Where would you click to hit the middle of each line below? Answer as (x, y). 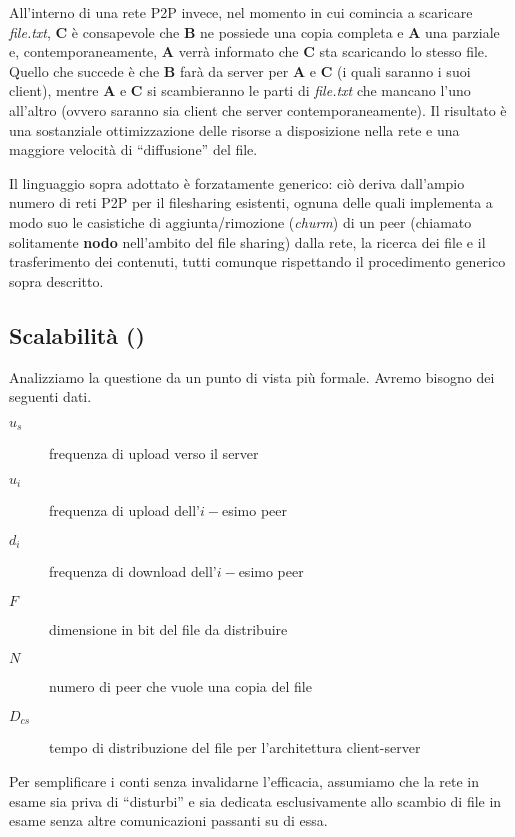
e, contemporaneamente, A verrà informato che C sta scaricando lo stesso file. (248, 51)
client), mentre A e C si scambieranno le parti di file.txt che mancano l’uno (240, 90)
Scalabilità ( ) (77, 334)
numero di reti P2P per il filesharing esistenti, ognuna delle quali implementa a (251, 202)
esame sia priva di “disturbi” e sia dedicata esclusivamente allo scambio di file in (255, 800)
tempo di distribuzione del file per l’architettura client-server (235, 747)
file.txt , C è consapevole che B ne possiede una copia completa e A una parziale (254, 31)
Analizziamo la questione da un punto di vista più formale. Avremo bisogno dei (252, 376)
